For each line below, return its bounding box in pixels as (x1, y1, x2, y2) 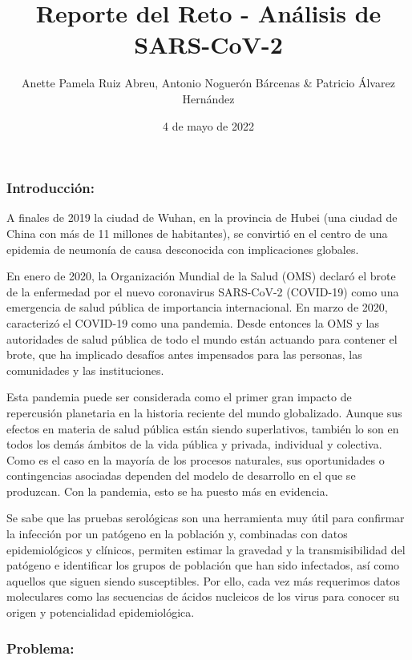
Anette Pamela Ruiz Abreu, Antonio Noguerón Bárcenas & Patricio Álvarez (22, 74, 395, 91)
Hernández (182, 90, 235, 107)
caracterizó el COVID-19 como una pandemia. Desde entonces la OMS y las (6, 314, 379, 331)
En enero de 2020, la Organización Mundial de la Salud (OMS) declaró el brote (6, 268, 396, 284)
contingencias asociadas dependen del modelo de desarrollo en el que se (6, 467, 356, 484)
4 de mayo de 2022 (163, 117, 254, 134)
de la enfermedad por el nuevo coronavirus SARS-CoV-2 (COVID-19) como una (6, 283, 399, 300)
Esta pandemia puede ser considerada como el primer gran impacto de (6, 388, 352, 405)
